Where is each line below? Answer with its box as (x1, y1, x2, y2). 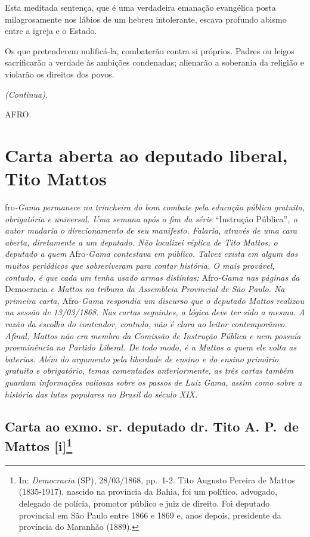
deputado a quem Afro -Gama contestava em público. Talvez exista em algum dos (5, 247, 298, 260)
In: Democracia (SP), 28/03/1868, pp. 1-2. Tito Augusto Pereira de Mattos (18, 473, 295, 486)
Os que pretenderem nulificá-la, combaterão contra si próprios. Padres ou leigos (5, 44, 294, 57)
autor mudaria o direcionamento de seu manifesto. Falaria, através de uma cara (5, 224, 297, 237)
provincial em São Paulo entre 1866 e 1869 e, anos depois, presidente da (18, 508, 281, 521)
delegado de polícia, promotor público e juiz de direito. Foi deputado (18, 496, 270, 509)
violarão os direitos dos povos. (5, 67, 114, 80)
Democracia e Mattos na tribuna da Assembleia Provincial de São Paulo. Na (5, 283, 285, 295)
